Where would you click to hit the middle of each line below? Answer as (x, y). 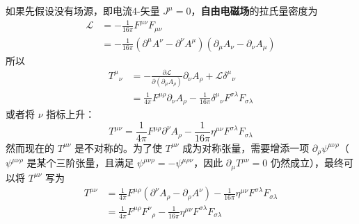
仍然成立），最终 (308, 163)
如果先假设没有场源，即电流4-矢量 (83, 10)
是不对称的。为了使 (119, 147)
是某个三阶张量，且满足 (80, 163)
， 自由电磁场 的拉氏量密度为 (254, 10)
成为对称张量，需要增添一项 (246, 147)
